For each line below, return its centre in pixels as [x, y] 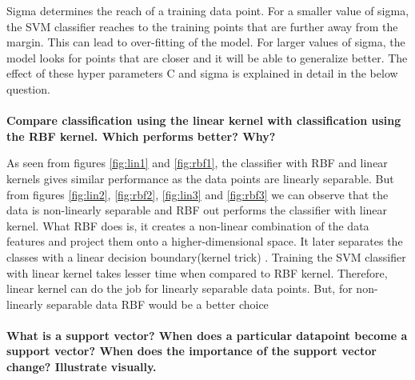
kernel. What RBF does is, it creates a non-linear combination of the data [188, 225]
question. [28, 88]
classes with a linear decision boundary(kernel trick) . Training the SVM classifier [206, 256]
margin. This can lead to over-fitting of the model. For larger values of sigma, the [206, 42]
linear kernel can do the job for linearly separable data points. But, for [180, 288]
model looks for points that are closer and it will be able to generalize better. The [207, 57]
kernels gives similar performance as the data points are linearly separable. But [200, 178]
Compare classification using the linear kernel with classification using [204, 120]
